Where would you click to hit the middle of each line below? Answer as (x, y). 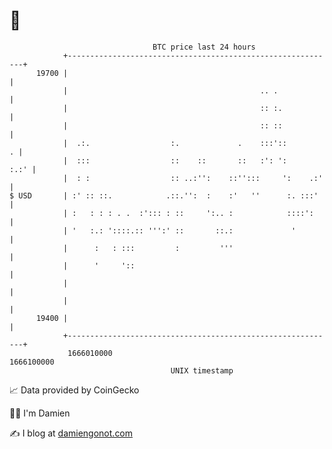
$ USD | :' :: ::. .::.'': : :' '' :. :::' (164, 195)
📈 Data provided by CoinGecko (74, 390)
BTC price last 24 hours (204, 47)
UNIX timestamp (202, 370)
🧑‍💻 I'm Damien (40, 413)
